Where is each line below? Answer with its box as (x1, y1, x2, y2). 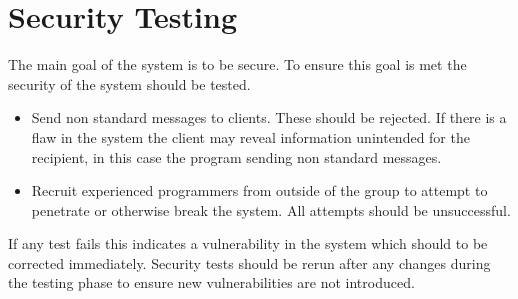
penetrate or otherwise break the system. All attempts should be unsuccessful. (31, 199, 511, 220)
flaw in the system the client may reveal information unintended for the (31, 126, 470, 147)
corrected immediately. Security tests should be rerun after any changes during (8, 252, 491, 273)
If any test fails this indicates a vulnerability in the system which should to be (8, 233, 488, 254)
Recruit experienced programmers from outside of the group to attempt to (31, 180, 488, 201)
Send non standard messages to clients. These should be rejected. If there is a (31, 107, 507, 128)
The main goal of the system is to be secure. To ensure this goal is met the (8, 54, 467, 75)
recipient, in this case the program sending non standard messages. (31, 146, 442, 167)
